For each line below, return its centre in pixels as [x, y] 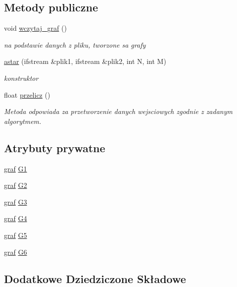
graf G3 [16, 201]
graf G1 [16, 168]
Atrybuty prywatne [55, 147]
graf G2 [16, 185]
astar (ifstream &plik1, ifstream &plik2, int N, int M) [85, 61]
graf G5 [16, 235]
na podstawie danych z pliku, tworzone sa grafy [75, 44]
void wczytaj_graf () [35, 28]
